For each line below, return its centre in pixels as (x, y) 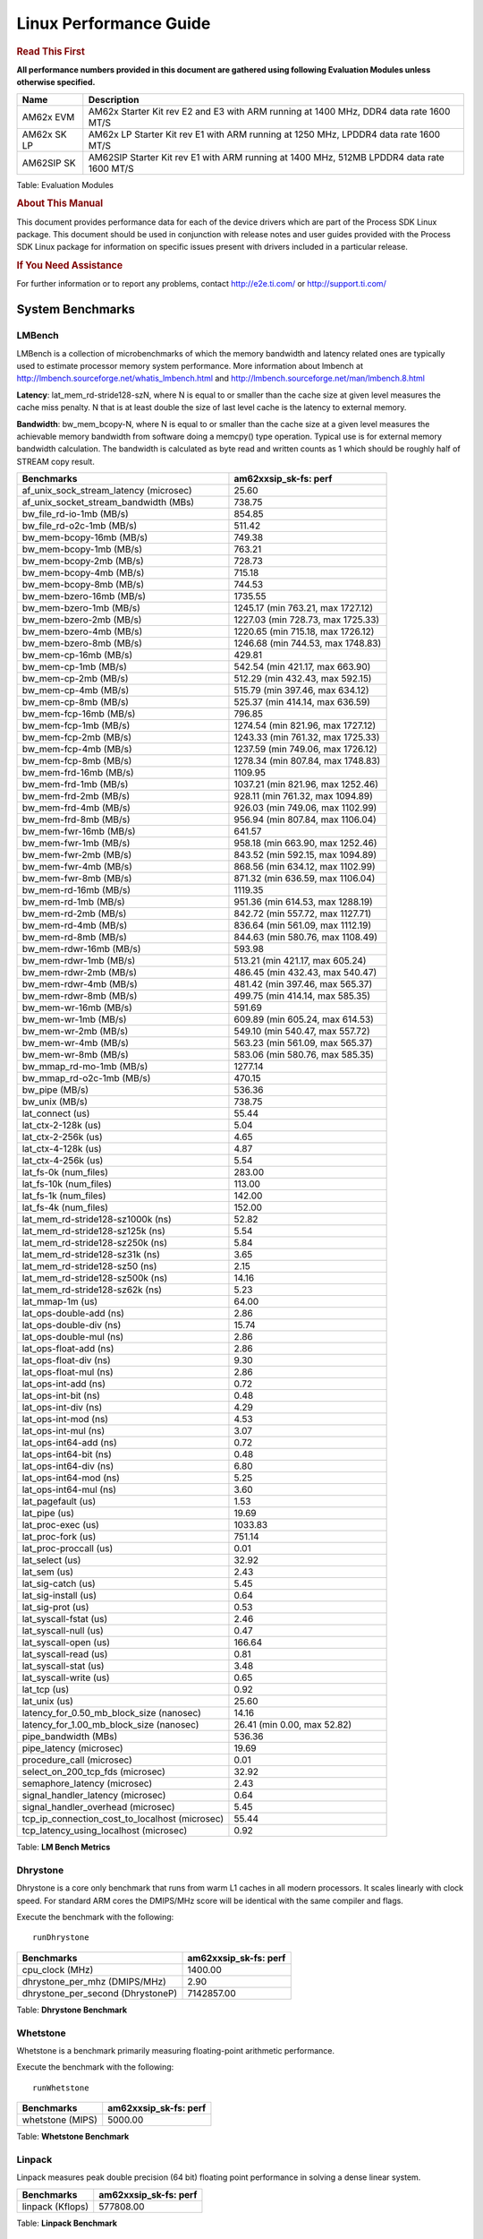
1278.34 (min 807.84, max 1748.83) (307, 761)
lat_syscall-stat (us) (63, 1666)
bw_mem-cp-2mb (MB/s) (75, 679)
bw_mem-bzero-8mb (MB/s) (82, 643)
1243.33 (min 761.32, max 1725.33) (307, 737)
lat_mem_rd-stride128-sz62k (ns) (92, 1290)
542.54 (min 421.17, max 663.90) (302, 667)
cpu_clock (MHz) (58, 1969)
